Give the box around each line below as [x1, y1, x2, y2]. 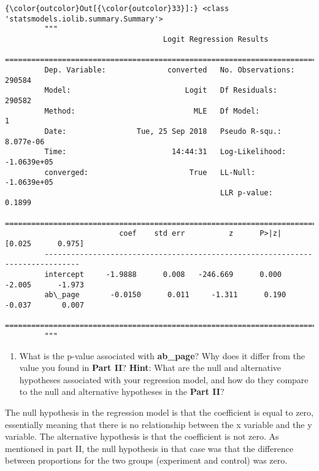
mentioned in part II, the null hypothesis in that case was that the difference [5, 442, 294, 454]
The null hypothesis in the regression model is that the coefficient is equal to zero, [5, 406, 313, 419]
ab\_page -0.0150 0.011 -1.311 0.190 [44, 290, 286, 300]
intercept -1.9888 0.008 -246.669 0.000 [44, 270, 282, 279]
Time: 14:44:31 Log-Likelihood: [44, 147, 286, 157]
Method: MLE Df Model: [44, 106, 260, 115]
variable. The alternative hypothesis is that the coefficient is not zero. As [5, 430, 279, 443]
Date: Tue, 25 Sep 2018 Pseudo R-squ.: [44, 127, 282, 136]
